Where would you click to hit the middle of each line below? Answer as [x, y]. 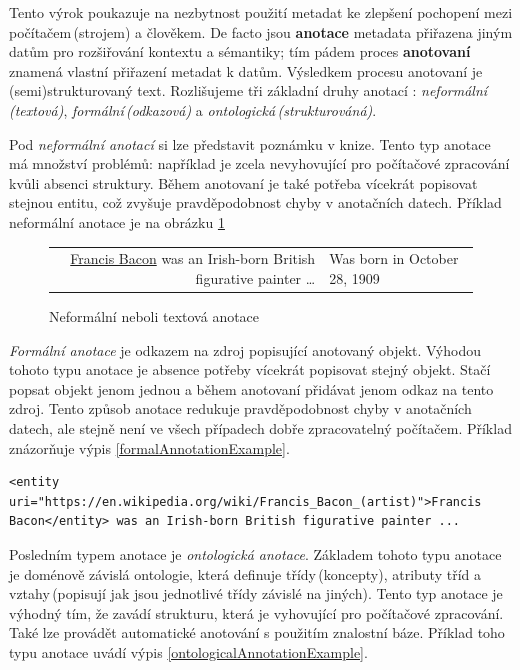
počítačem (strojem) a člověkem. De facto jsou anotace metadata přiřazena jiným [261, 31]
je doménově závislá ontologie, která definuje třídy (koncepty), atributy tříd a [245, 573]
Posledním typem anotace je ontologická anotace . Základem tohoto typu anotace [255, 553]
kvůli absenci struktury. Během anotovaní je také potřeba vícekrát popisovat [243, 182]
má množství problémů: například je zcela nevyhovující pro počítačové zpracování [259, 163]
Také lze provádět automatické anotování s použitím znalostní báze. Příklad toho [257, 632]
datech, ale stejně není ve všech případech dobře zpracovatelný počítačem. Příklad [260, 427]
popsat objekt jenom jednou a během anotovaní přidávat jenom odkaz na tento [251, 388]
